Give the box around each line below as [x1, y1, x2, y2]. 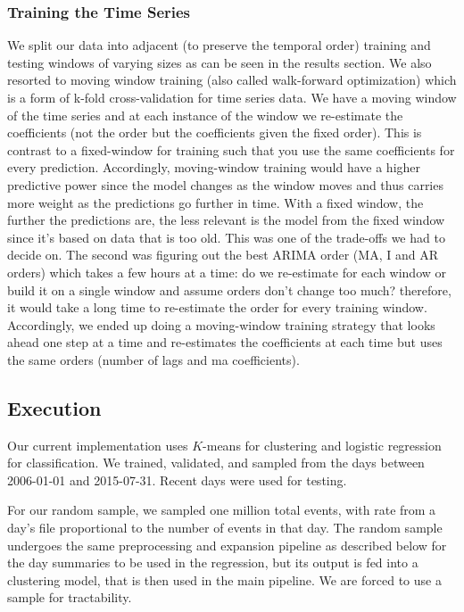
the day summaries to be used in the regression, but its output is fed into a [7, 553, 418, 572]
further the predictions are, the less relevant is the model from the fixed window [7, 211, 445, 229]
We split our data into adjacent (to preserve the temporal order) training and [7, 36, 431, 54]
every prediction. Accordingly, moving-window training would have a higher [7, 158, 421, 177]
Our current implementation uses [7, 435, 188, 454]
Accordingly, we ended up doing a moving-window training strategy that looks [7, 315, 435, 334]
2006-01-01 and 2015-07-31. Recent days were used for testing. [7, 470, 347, 489]
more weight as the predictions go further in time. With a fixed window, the [7, 193, 424, 211]
